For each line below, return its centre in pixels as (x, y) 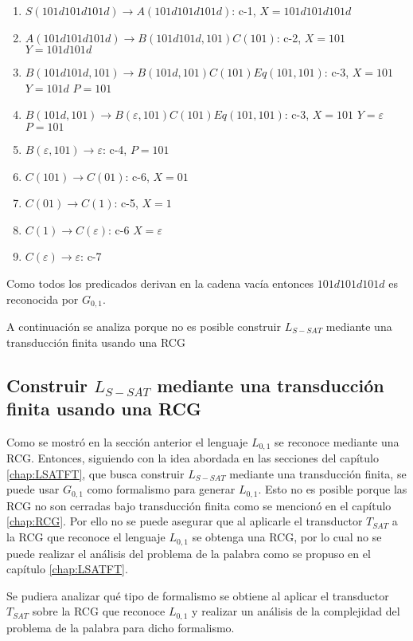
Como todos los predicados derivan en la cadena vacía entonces (160, 283)
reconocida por (43, 299)
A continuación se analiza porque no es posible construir (144, 326)
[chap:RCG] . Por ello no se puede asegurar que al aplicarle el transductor (185, 521)
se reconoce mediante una (337, 441)
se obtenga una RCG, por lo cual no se (287, 537)
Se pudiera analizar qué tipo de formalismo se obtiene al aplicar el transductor (198, 595)
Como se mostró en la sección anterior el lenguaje (127, 441)
